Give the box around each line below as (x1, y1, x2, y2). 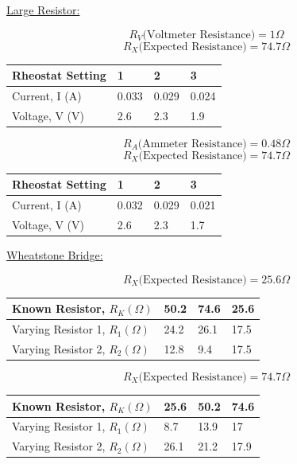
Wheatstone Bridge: (6, 247, 103, 263)
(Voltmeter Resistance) (142, 29, 256, 41)
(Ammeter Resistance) (137, 138, 247, 150)
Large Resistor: (6, 2, 80, 18)
